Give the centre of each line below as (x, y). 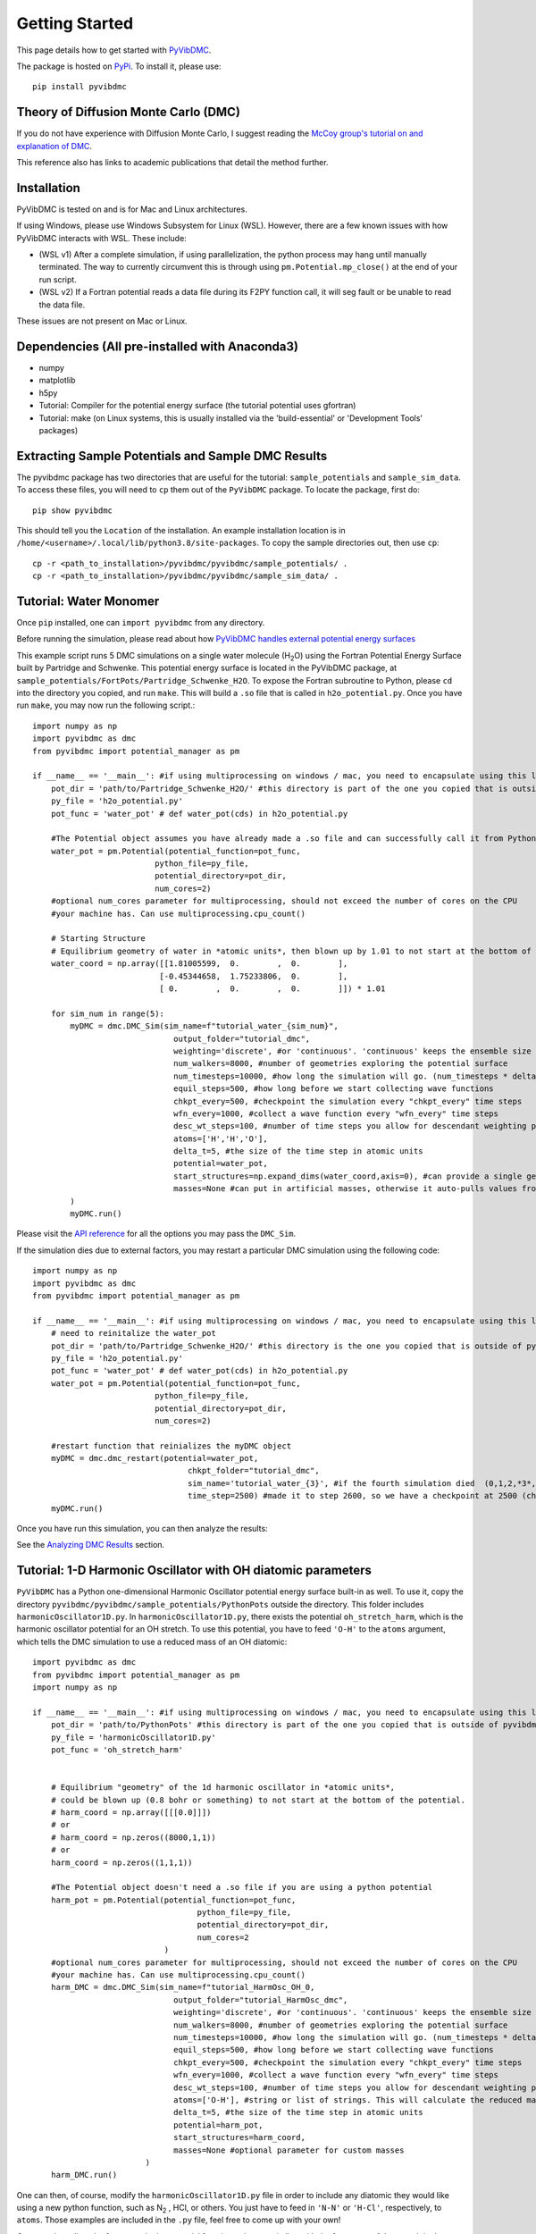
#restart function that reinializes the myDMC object (171, 1446)
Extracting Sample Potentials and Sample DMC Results (172, 456)
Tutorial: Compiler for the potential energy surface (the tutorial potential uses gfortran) (197, 406)
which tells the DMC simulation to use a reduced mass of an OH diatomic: (152, 1642)
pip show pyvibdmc (73, 510)
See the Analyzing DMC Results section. (91, 1545)
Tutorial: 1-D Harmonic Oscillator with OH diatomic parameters (194, 1571)
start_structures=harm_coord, (239, 2137)
